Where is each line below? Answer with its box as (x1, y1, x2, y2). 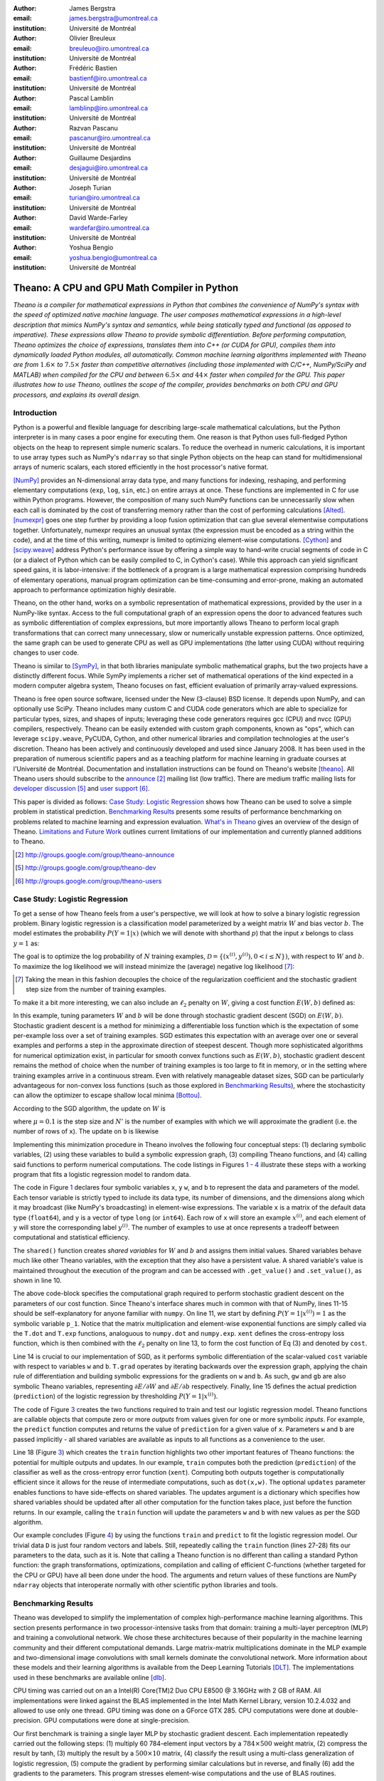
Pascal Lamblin (69, 93, 114, 103)
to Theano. (13, 837, 46, 846)
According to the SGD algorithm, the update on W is (13, 1104, 166, 1113)
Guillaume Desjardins (69, 153, 132, 162)
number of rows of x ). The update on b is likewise (13, 1127, 159, 1136)
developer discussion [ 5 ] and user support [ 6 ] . (13, 784, 150, 793)
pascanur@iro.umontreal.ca (69, 134, 151, 142)
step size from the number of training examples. (26, 985, 166, 994)
